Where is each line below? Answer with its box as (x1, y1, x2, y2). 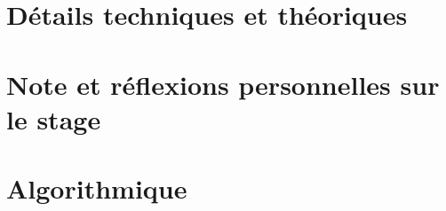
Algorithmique (6, 170, 187, 207)
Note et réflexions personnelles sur (6, 66, 440, 102)
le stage (6, 100, 101, 137)
